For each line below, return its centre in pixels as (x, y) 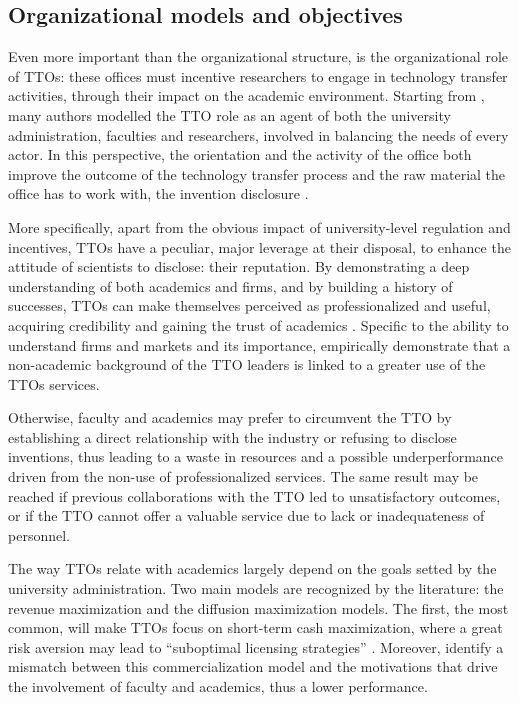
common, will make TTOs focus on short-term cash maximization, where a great (255, 627)
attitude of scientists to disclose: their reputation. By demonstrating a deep (239, 266)
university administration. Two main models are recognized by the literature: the (256, 588)
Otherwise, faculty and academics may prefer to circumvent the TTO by (230, 417)
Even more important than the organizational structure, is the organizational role (258, 56)
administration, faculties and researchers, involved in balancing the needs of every (258, 134)
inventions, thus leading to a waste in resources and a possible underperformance (256, 456)
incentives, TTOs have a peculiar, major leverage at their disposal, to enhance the (259, 246)
